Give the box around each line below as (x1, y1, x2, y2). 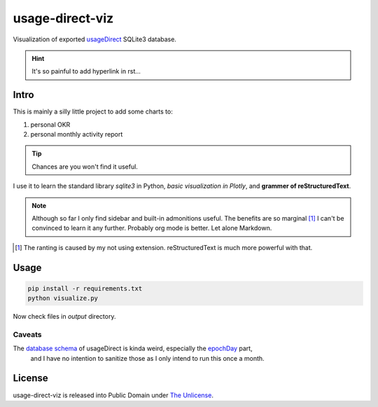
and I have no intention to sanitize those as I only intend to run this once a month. (30, 354, 265, 362)
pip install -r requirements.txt (27, 284, 143, 292)
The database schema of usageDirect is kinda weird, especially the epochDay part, (13, 344, 253, 353)
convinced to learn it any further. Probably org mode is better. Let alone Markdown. (31, 224, 272, 233)
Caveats (13, 329, 42, 339)
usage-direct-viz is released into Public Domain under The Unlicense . (13, 391, 213, 399)
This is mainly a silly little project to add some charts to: (13, 107, 173, 116)
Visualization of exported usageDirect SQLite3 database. (13, 35, 176, 43)
